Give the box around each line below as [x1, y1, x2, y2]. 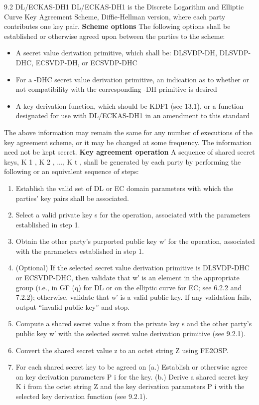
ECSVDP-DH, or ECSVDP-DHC [35, 57, 137, 67]
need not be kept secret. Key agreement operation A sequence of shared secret [4, 147, 255, 157]
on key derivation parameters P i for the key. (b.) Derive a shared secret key [15, 371, 249, 382]
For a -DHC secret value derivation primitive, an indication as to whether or [15, 74, 250, 84]
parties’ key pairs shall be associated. [15, 193, 129, 203]
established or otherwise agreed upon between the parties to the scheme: [4, 30, 225, 41]
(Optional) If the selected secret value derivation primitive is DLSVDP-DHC [15, 262, 250, 273]
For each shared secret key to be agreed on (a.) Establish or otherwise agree [15, 362, 248, 372]
